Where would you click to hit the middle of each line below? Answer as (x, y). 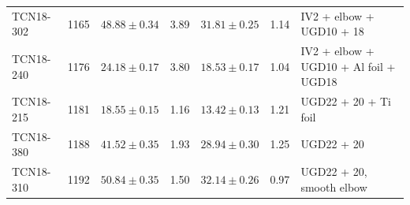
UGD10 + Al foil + (348, 66)
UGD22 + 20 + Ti (346, 101)
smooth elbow (334, 186)
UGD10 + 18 (332, 31)
